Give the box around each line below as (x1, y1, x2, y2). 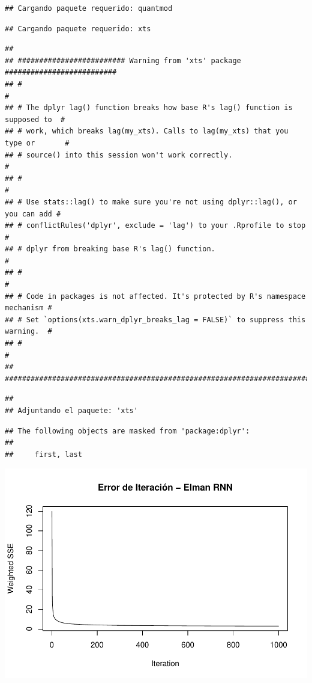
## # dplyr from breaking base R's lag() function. (5, 245, 215, 254)
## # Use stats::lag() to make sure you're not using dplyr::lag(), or (5, 197, 297, 206)
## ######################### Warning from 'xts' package (5, 56, 241, 65)
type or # (5, 138, 70, 147)
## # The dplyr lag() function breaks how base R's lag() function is (5, 103, 293, 112)
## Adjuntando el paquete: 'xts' (5, 406, 138, 415)
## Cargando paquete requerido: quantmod (5, 4, 173, 13)
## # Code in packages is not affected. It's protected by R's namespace (5, 292, 306, 301)
